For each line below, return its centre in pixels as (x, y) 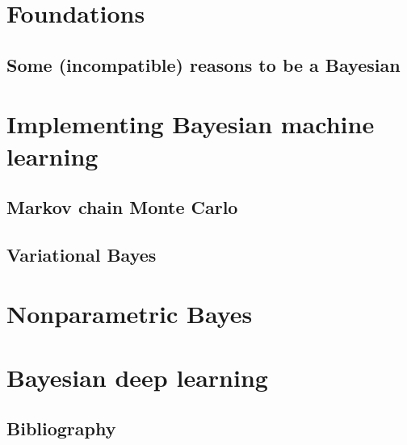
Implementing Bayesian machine (191, 124)
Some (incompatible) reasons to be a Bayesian (203, 64)
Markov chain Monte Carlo (122, 207)
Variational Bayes (82, 254)
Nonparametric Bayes (130, 314)
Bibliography (61, 428)
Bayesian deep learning (137, 377)
